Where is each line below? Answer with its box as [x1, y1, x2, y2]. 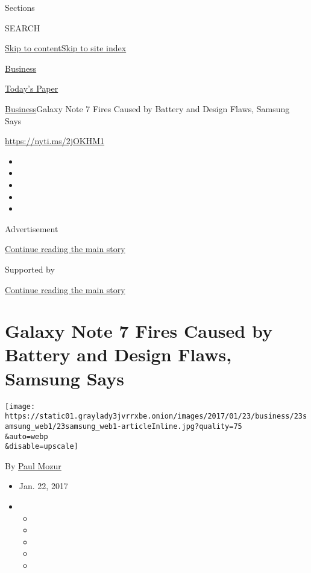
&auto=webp [5, 432, 48, 441]
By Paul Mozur [5, 459, 61, 472]
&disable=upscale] [5, 442, 78, 451]
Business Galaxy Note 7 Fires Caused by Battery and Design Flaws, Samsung [5, 102, 290, 115]
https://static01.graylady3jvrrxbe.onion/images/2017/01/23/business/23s [5, 412, 307, 421]
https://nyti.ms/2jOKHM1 [5, 135, 105, 147]
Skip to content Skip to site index [5, 42, 127, 54]
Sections [5, 1, 35, 13]
